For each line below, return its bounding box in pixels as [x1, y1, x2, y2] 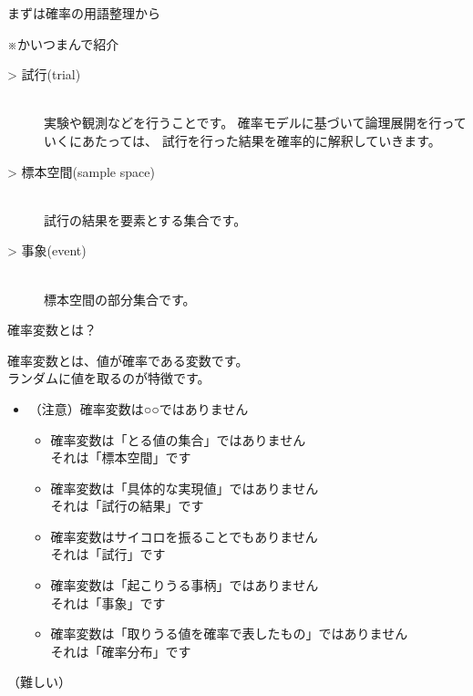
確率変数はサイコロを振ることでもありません [50, 526, 318, 545]
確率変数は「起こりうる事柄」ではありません [50, 576, 319, 595]
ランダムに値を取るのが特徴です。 [7, 369, 211, 388]
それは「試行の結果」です [50, 496, 204, 515]
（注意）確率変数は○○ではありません [28, 399, 249, 418]
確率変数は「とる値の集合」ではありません [50, 430, 306, 449]
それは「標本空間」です [50, 448, 191, 467]
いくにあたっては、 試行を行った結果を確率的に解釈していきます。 [44, 130, 441, 150]
